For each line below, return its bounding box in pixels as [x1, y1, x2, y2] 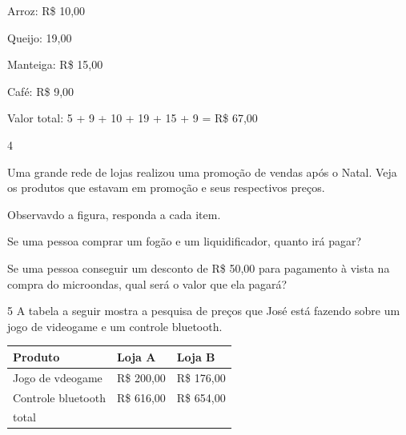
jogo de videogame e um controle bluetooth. [7, 317, 223, 334]
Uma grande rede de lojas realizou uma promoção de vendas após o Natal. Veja [7, 163, 397, 180]
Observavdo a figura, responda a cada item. [7, 206, 221, 222]
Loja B [176, 348, 215, 365]
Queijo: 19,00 [7, 29, 72, 46]
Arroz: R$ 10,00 [7, 2, 86, 18]
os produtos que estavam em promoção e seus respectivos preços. [7, 179, 325, 196]
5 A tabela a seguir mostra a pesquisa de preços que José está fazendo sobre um [7, 302, 400, 319]
